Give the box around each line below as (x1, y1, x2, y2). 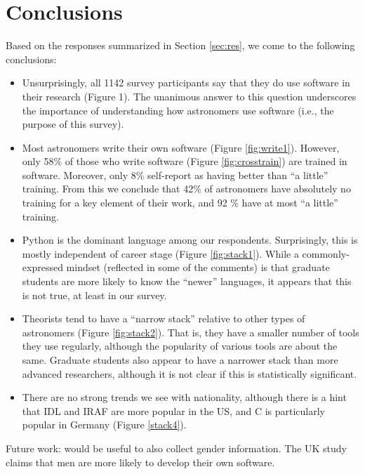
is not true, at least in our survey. (22, 287, 167, 302)
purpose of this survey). (22, 117, 124, 131)
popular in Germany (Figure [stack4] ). (22, 417, 187, 432)
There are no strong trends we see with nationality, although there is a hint (22, 390, 347, 404)
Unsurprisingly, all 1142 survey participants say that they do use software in (22, 75, 350, 90)
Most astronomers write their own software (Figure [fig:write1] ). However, (22, 140, 340, 154)
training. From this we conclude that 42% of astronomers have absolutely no (22, 181, 351, 196)
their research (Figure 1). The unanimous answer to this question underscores (22, 88, 357, 103)
